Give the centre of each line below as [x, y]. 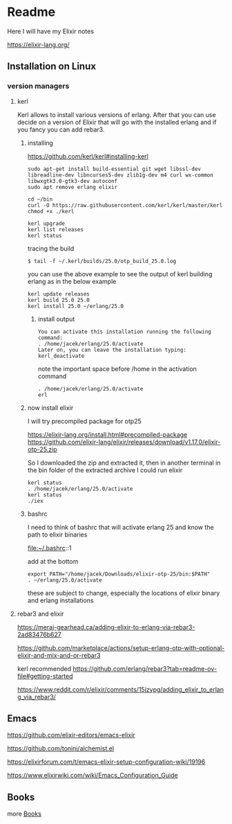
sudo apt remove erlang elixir [72, 187]
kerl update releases [58, 294]
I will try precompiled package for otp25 [84, 421]
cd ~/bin [40, 199]
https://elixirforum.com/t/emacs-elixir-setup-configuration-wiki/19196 [106, 762]
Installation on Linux [52, 66]
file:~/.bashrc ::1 [49, 548]
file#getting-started [45, 676]
